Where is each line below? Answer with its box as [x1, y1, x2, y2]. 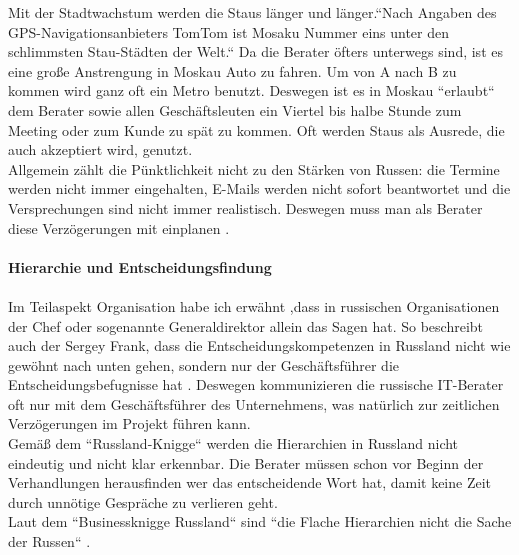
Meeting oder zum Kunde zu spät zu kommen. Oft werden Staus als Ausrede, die [8, 119, 505, 140]
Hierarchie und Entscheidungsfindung [8, 256, 272, 277]
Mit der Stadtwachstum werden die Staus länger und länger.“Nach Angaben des [8, 2, 497, 22]
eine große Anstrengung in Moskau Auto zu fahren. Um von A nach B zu [8, 60, 457, 81]
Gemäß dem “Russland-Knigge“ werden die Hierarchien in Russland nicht [8, 433, 459, 454]
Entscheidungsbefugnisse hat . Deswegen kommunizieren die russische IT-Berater [8, 374, 504, 395]
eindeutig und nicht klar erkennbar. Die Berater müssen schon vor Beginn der [8, 452, 484, 473]
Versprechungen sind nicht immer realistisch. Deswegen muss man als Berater [8, 197, 483, 218]
